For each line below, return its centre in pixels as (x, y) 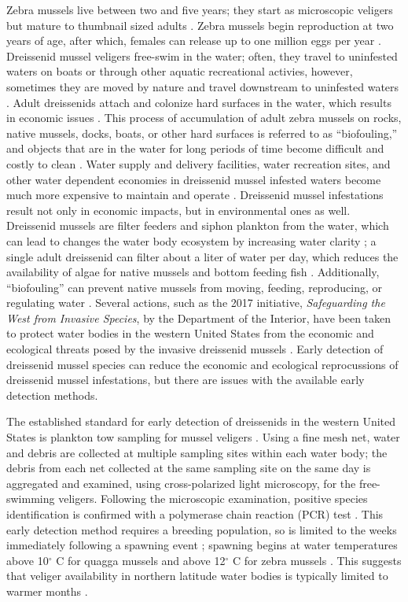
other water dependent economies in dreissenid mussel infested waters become (194, 179)
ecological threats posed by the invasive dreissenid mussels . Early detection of (195, 349)
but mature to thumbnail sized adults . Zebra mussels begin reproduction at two (200, 25)
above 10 (28, 560)
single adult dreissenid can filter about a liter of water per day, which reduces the (202, 256)
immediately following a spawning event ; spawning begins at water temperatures (202, 545)
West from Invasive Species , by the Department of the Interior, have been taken (199, 318)
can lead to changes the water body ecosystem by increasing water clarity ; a (191, 240)
